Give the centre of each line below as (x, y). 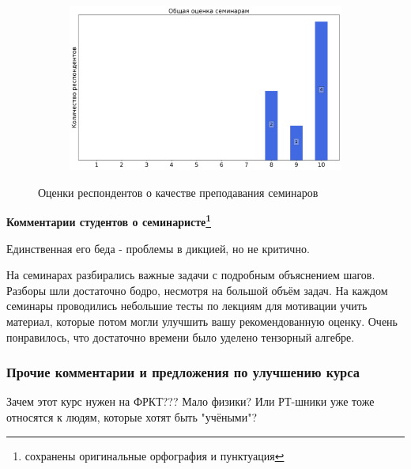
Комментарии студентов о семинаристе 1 (109, 221)
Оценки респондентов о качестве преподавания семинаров (178, 192)
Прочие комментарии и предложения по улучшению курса (183, 372)
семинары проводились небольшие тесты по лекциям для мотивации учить (187, 306)
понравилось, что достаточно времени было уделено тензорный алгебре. (181, 337)
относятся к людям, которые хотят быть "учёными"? (132, 417)
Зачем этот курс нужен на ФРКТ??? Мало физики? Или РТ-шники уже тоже (190, 401)
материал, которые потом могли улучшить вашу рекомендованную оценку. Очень (202, 321)
